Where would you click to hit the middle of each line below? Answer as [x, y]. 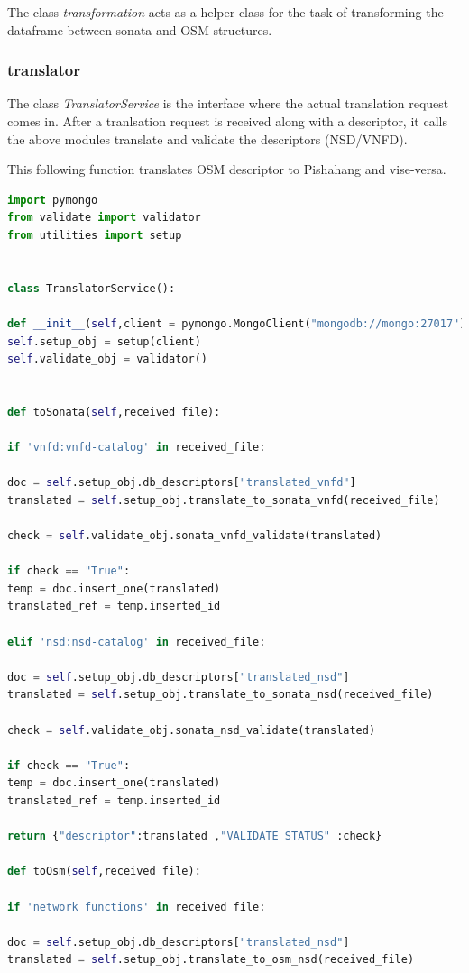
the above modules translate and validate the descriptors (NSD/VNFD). [207, 138]
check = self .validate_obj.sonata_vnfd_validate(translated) [195, 536]
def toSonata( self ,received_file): [114, 412]
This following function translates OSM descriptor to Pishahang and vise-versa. [227, 169]
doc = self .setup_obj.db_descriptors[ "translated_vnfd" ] [182, 483]
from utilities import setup [95, 235]
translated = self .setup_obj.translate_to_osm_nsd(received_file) [211, 960]
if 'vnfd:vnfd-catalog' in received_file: [137, 448]
